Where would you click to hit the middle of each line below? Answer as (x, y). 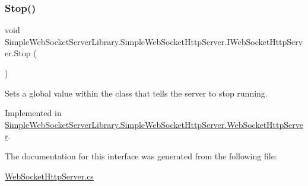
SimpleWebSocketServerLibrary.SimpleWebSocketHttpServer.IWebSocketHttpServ (154, 41)
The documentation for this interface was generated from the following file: (141, 155)
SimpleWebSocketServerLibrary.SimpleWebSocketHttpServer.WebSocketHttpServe (154, 124)
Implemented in (33, 113)
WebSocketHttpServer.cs (49, 176)
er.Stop (18, 53)
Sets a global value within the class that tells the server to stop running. (136, 93)
